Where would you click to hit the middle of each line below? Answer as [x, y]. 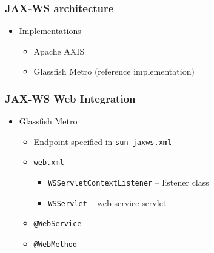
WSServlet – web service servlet [107, 202]
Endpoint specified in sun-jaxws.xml [103, 141]
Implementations [50, 31]
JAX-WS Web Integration [70, 98]
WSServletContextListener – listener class [129, 182]
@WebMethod [55, 245]
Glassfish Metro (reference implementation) [114, 71]
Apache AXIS [59, 51]
